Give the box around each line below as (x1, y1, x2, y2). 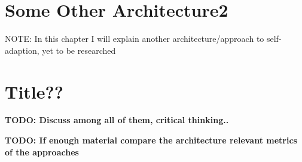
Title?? (5, 79, 63, 103)
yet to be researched (42, 44, 116, 56)
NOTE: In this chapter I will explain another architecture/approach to (5, 32, 264, 45)
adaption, (5, 44, 39, 56)
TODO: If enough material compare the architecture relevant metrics (5, 134, 297, 146)
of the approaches (5, 145, 79, 158)
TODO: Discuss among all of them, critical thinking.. (5, 114, 229, 126)
